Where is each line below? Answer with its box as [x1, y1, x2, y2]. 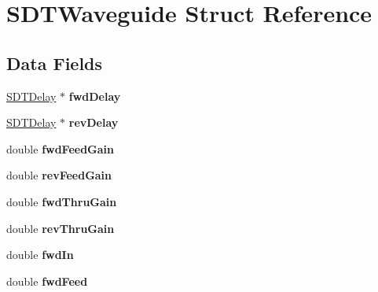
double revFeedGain [6, 167, 112, 183]
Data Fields [6, 50, 103, 75]
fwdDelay [68, 87, 121, 104]
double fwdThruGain [6, 193, 117, 209]
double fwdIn [6, 246, 74, 263]
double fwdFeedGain [6, 140, 115, 157]
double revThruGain [6, 220, 115, 236]
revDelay [68, 114, 119, 131]
